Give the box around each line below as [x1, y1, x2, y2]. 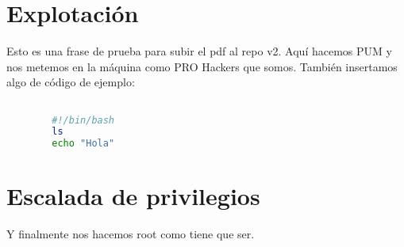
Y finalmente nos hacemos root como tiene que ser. [6, 226, 255, 242]
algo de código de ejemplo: [6, 74, 135, 90]
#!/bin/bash [52, 114, 115, 126]
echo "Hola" [52, 138, 115, 150]
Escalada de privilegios [6, 180, 260, 212]
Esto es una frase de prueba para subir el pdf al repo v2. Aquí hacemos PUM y [6, 43, 392, 59]
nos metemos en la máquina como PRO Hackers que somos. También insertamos [6, 58, 398, 74]
